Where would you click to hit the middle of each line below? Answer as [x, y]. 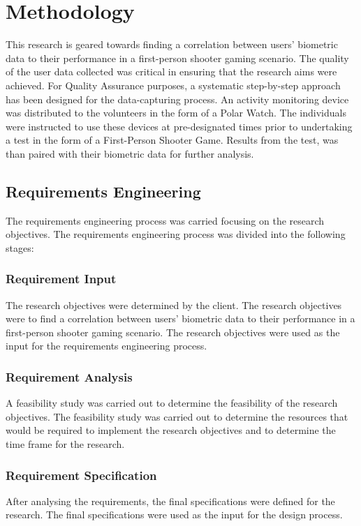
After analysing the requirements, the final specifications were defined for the [170, 501]
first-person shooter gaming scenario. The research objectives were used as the [173, 332]
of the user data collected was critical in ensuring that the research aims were [171, 72]
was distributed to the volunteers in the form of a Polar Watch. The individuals [176, 113]
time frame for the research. [65, 444]
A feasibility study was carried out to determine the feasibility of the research [172, 403]
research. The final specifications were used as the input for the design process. [174, 514]
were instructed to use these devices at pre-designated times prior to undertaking [179, 126]
